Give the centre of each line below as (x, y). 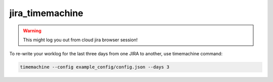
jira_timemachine (46, 13)
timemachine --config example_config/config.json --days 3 (95, 67)
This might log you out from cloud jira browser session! (80, 40)
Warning (32, 31)
